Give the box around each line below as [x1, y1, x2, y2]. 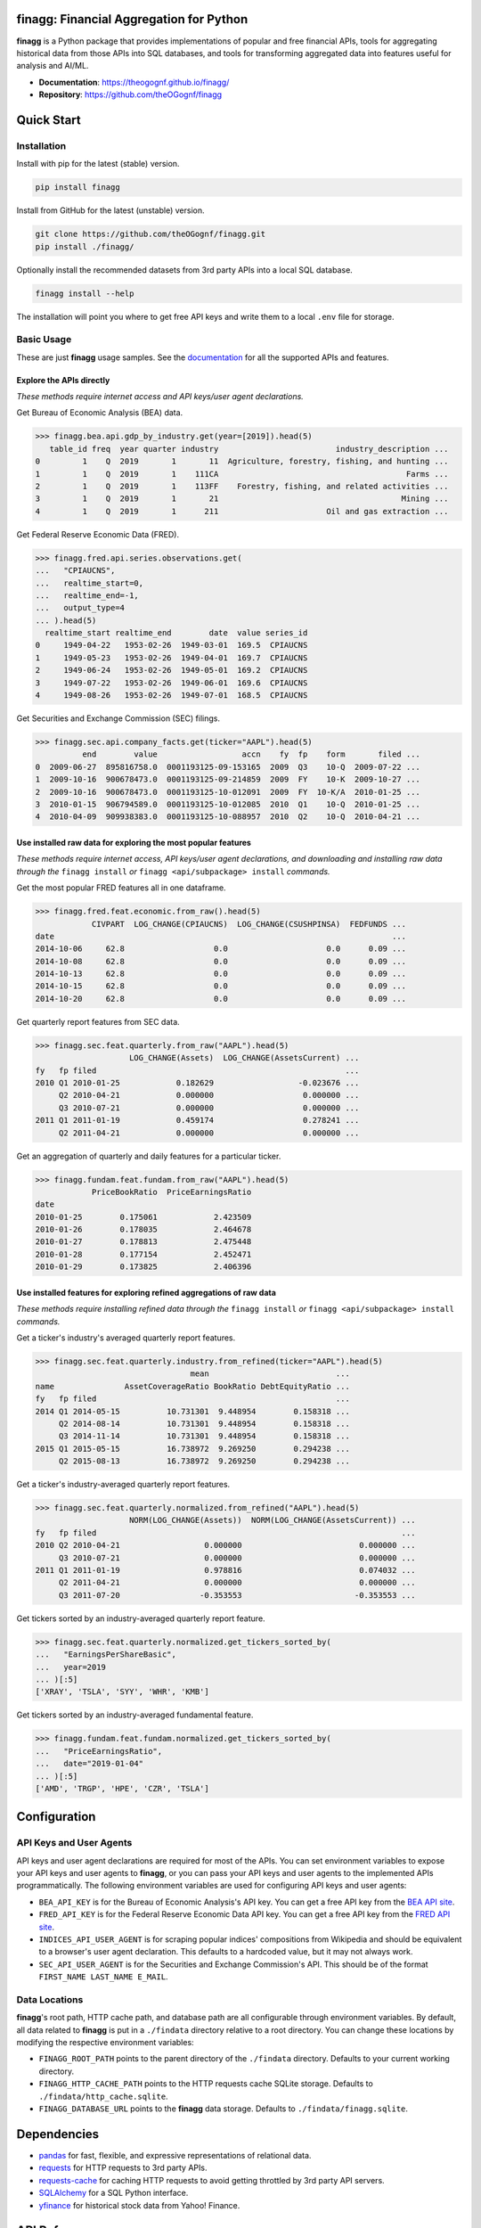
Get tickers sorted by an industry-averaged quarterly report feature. [16, 1613, 266, 1624]
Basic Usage [16, 333, 72, 346]
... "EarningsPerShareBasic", [35, 1650, 177, 1659]
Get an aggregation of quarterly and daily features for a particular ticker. [16, 1151, 281, 1161]
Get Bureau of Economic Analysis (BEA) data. [16, 407, 183, 418]
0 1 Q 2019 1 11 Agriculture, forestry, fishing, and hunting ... [35, 456, 449, 467]
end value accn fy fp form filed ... [81, 749, 420, 759]
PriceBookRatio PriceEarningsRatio [91, 1186, 252, 1197]
